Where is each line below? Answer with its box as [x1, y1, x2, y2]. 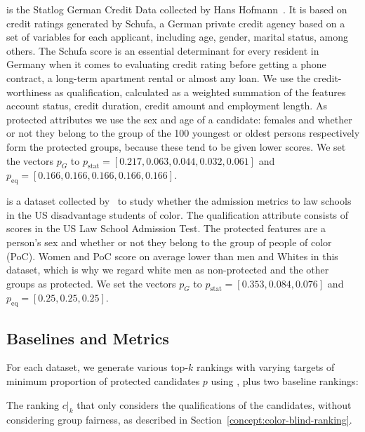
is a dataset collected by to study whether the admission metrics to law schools [6, 194, 352, 208]
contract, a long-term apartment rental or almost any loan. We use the [6, 70, 311, 85]
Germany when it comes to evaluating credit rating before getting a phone [6, 57, 326, 72]
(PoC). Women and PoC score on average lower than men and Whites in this [6, 248, 338, 263]
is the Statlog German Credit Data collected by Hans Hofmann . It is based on [6, 2, 347, 16]
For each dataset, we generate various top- [6, 360, 189, 374]
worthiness [6, 84, 52, 99]
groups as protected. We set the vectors [6, 276, 176, 290]
